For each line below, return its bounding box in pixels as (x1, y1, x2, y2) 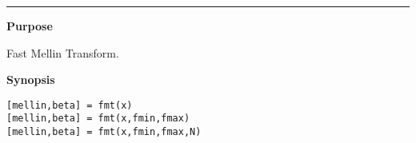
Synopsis (6, 71, 55, 88)
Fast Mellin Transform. (6, 44, 119, 61)
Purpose (6, 18, 53, 34)
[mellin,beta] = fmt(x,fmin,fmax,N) (6, 126, 202, 138)
